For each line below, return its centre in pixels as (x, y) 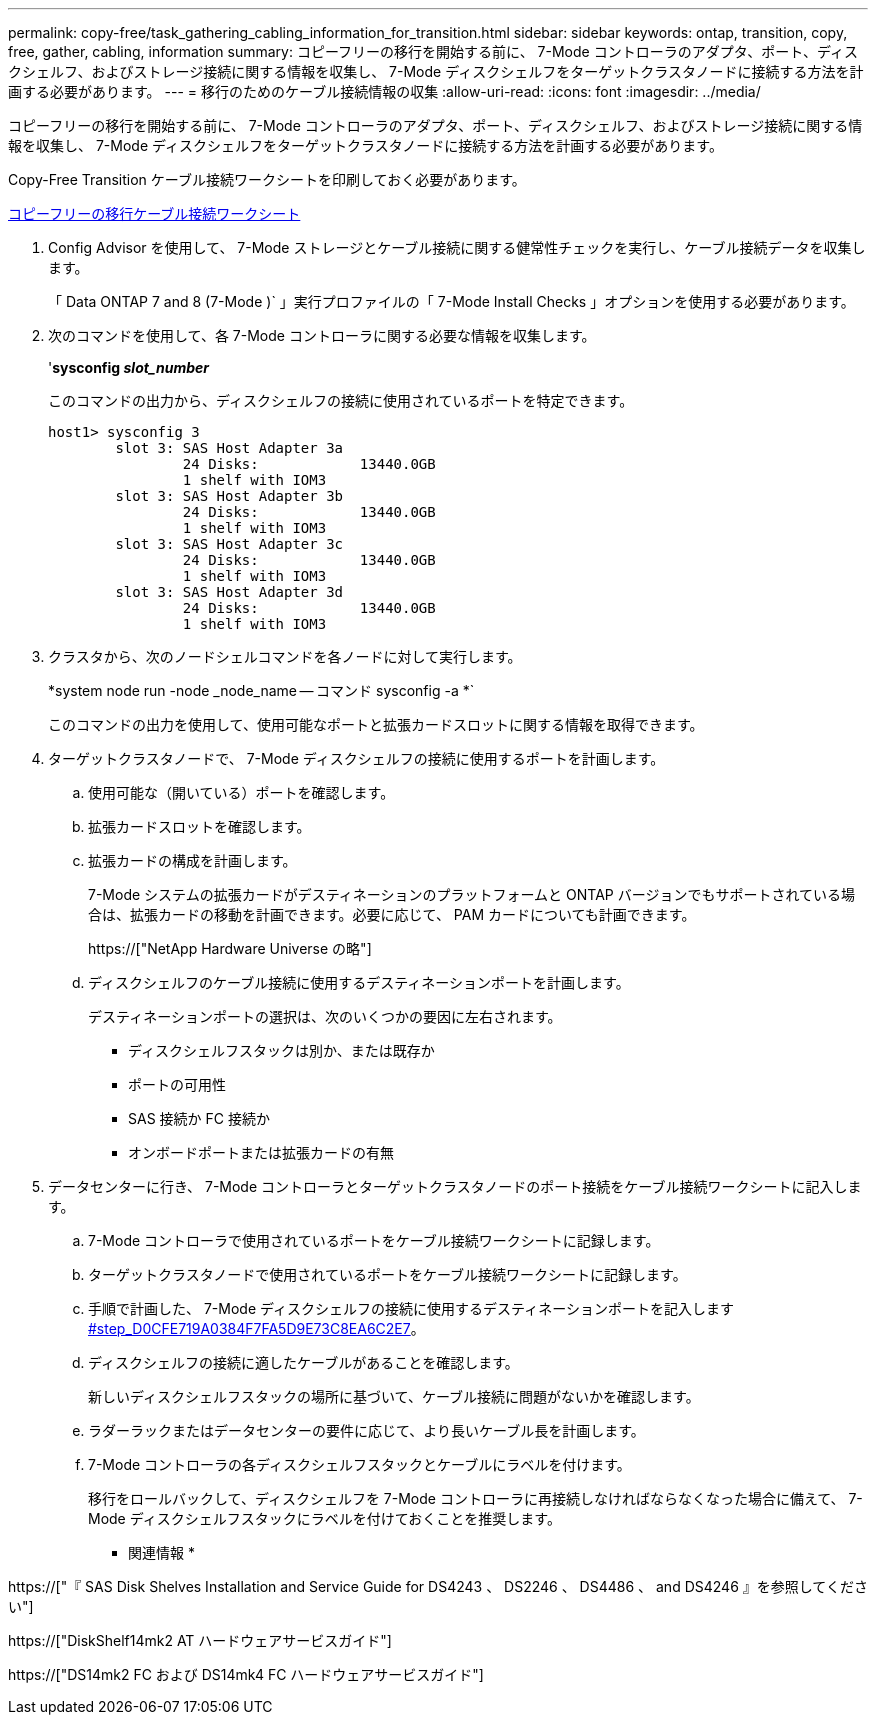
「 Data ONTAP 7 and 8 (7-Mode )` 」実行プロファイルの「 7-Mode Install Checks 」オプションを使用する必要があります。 (451, 301)
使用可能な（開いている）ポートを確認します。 (241, 792)
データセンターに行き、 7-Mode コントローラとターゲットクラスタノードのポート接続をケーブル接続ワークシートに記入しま (455, 1186)
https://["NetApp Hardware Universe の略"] (230, 948)
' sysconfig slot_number (129, 367)
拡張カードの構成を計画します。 (192, 860)
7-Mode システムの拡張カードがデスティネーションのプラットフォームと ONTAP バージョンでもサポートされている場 (471, 894)
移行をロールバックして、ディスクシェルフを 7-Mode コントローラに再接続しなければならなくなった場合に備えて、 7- (475, 1498)
